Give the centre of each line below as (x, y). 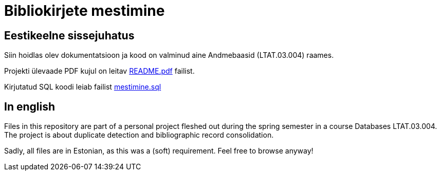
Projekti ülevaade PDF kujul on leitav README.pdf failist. (99, 71)
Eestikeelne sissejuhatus (69, 35)
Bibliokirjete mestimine (85, 11)
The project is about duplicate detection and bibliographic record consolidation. (139, 135)
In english (30, 106)
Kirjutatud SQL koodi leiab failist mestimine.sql (83, 87)
